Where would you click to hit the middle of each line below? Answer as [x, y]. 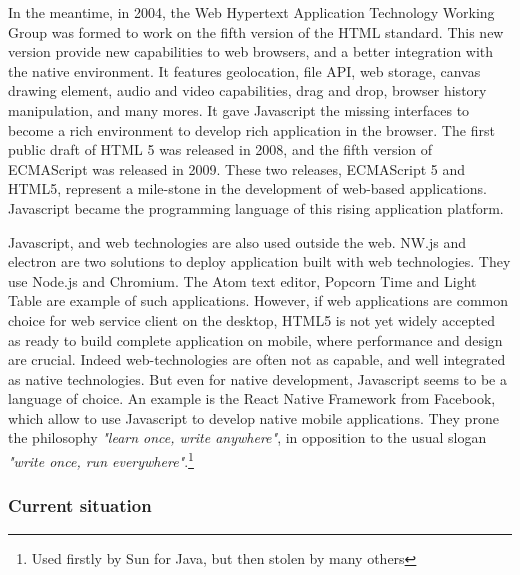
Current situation [80, 505]
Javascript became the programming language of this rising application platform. [256, 207]
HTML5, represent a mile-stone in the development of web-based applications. [247, 188]
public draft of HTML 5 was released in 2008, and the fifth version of [220, 149]
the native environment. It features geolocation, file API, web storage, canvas [244, 70]
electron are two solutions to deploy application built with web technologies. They [259, 261]
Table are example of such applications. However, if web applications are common [258, 300]
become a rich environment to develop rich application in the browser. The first [251, 129]
